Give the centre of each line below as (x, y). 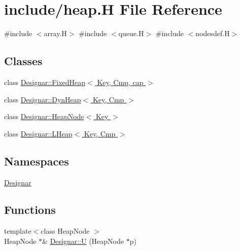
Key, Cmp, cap (120, 82)
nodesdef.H (213, 33)
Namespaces (37, 161)
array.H (55, 33)
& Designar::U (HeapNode (83, 241)
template (18, 231)
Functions (30, 210)
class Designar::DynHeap (43, 99)
